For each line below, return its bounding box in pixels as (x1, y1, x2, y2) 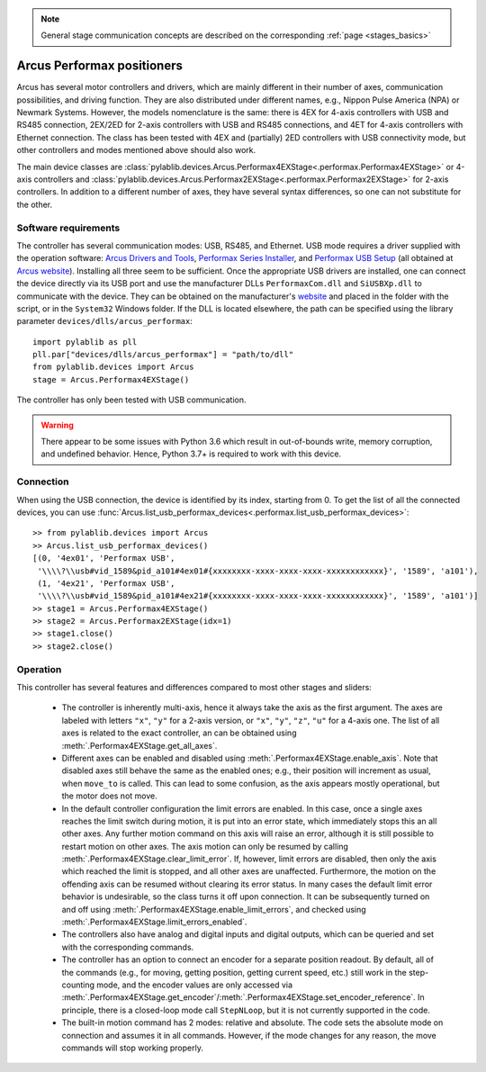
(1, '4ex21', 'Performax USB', (37, 578, 175, 589)
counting (61, 979, 94, 990)
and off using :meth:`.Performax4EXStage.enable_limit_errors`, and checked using (61, 904, 366, 914)
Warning (40, 419, 74, 430)
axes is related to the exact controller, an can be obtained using (61, 727, 297, 738)
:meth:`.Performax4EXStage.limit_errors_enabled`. (61, 916, 247, 927)
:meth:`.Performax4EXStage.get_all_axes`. (61, 740, 218, 751)
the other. (16, 199, 53, 210)
